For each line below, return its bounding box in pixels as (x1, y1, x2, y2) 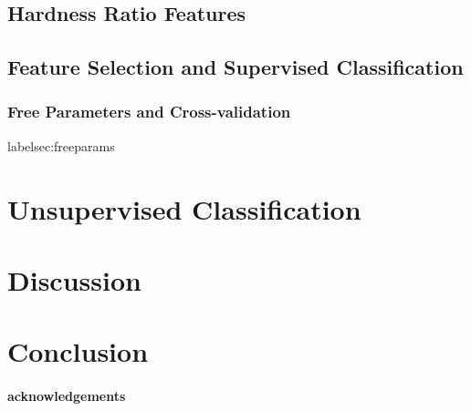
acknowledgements (7, 386, 126, 406)
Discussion (7, 261, 141, 298)
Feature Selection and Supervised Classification (7, 53, 464, 81)
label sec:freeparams (7, 136, 115, 155)
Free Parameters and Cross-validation (7, 100, 291, 123)
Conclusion (7, 333, 149, 370)
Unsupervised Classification (7, 190, 361, 227)
